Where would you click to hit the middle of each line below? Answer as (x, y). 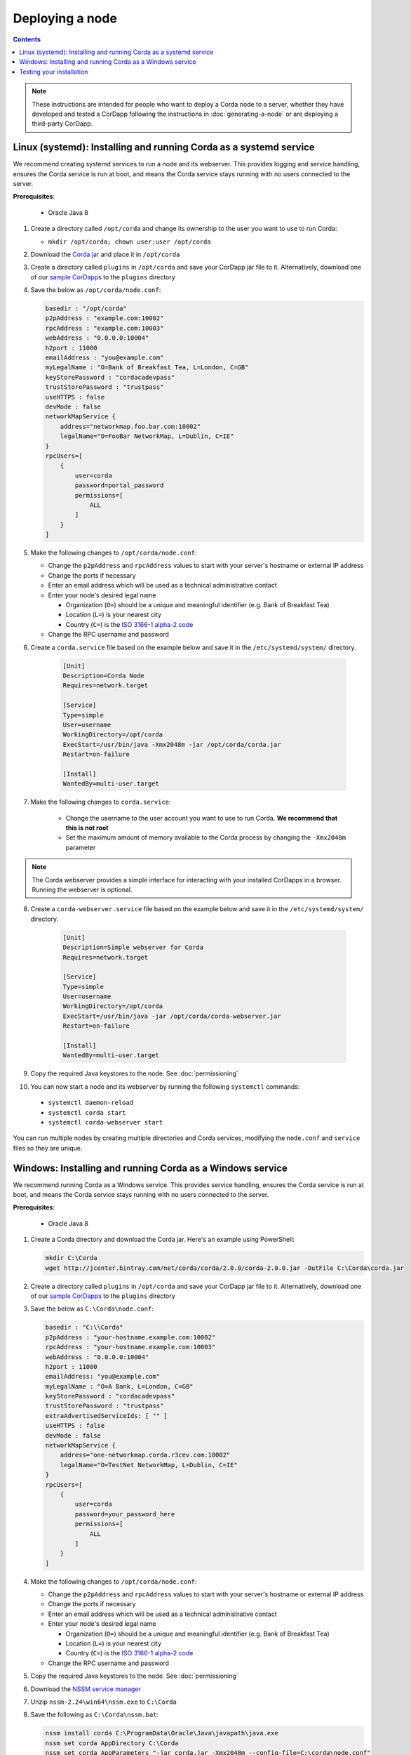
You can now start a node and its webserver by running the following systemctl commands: (165, 1086)
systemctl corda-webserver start (106, 1122)
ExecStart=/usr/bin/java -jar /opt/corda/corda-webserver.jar (172, 1016)
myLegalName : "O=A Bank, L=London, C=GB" (119, 1386)
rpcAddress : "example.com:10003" (105, 328)
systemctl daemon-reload (90, 1103)
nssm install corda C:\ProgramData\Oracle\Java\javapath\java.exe (162, 1733)
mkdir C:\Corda (71, 1258)
